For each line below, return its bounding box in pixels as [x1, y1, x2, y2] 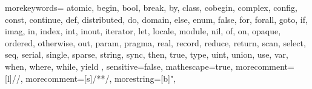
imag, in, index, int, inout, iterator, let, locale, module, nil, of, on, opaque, [5, 25, 281, 37]
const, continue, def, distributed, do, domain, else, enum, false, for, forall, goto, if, [5, 13, 308, 25]
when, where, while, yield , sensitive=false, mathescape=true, [5, 60, 233, 72]
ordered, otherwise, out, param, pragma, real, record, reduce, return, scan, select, [5, 36, 306, 49]
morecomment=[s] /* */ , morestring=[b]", [25, 72, 176, 84]
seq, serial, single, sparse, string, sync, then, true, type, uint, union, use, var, [5, 48, 288, 61]
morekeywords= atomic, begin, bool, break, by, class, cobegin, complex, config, [5, 1, 297, 13]
